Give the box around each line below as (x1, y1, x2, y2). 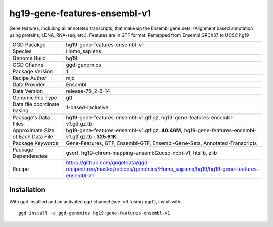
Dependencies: (12, 153, 49, 160)
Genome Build (12, 54, 47, 62)
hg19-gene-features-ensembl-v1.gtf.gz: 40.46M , (66, 127, 183, 134)
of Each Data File (12, 133, 53, 140)
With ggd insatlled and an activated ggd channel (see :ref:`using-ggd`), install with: (9, 198, 182, 204)
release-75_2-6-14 (66, 88, 111, 95)
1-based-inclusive (66, 104, 109, 111)
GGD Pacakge (12, 41, 46, 48)
